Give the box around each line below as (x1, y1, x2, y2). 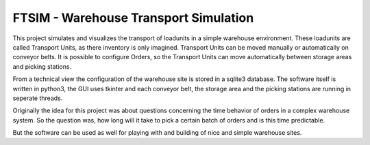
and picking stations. (12, 62, 72, 71)
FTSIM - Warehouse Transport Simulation (12, 10, 254, 25)
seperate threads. (12, 94, 63, 102)
